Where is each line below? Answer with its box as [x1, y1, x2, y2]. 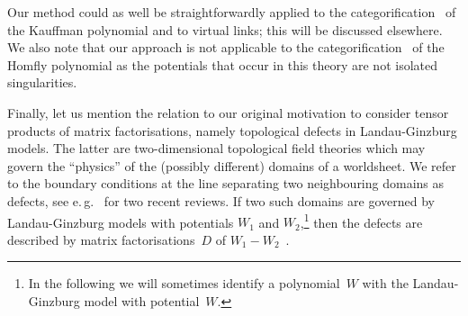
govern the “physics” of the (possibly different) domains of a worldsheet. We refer [7, 156, 456, 175]
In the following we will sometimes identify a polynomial [28, 274, 340, 293]
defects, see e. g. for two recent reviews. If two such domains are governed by [7, 191, 435, 210]
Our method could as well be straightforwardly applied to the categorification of [7, 3, 456, 21]
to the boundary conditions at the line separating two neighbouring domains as [7, 174, 445, 193]
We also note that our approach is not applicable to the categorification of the [7, 38, 445, 57]
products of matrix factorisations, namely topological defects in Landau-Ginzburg [7, 121, 457, 140]
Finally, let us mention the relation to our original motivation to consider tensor [7, 103, 449, 122]
